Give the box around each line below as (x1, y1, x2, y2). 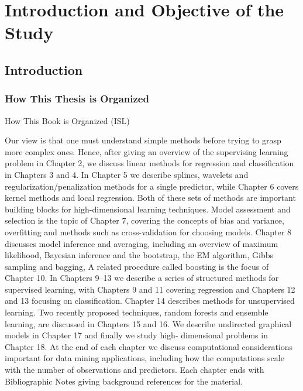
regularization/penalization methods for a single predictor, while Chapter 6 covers (5, 180, 299, 192)
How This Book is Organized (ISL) (5, 114, 130, 126)
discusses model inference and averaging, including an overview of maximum (5, 237, 278, 249)
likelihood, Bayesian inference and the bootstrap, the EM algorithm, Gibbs (5, 249, 274, 261)
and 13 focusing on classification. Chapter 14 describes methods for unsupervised (5, 294, 295, 307)
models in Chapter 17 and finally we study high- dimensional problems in (5, 329, 268, 341)
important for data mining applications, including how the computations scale (5, 352, 284, 364)
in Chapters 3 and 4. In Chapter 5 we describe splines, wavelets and (5, 168, 249, 180)
